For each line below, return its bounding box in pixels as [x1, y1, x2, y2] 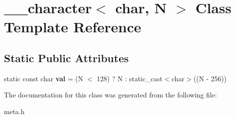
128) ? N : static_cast [96, 73, 163, 83]
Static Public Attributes [4, 50, 129, 65]
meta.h [4, 106, 24, 116]
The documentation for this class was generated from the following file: [4, 90, 217, 100]
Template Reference [4, 17, 141, 37]
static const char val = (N [4, 73, 83, 83]
